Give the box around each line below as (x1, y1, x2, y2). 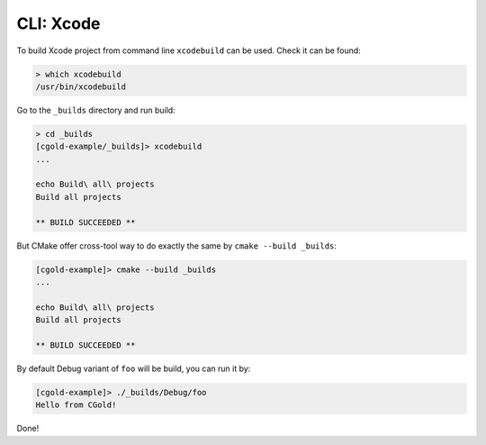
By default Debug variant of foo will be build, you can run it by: (16, 363, 251, 374)
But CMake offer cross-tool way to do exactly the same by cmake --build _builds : (16, 240, 337, 251)
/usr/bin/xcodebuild (35, 81, 126, 92)
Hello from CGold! (35, 400, 117, 410)
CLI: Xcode (16, 14, 101, 33)
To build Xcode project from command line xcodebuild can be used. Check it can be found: (16, 45, 362, 56)
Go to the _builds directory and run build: (16, 104, 175, 115)
